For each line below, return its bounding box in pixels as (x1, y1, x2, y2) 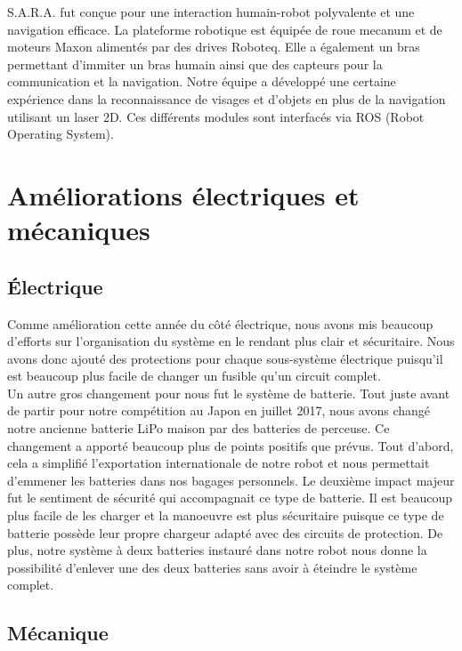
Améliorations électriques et (7, 176, 360, 213)
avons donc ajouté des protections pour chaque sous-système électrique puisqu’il (7, 349, 443, 367)
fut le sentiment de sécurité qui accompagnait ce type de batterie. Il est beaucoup (7, 488, 452, 507)
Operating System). (7, 125, 114, 143)
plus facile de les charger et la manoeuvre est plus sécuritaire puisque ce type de (7, 506, 444, 525)
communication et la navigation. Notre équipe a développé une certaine (7, 72, 396, 91)
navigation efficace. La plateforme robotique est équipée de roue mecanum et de (7, 20, 442, 38)
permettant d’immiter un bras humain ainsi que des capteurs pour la (7, 54, 383, 73)
